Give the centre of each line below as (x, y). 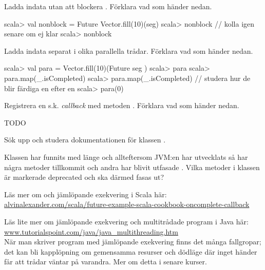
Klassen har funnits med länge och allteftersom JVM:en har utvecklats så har (126, 157)
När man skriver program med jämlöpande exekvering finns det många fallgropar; (133, 242)
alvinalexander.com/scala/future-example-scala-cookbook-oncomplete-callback (127, 204)
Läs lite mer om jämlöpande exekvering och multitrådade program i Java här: (126, 221)
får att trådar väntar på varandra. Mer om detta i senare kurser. (106, 262)
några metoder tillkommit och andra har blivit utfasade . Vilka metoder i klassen (132, 167)
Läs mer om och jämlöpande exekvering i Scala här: (86, 194)
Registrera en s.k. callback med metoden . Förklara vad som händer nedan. (122, 105)
